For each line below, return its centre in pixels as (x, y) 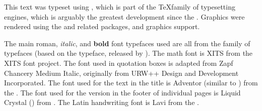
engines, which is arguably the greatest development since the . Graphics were (124, 16)
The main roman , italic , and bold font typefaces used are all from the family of (127, 43)
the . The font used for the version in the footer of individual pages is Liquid (122, 92)
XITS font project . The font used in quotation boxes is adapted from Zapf (119, 63)
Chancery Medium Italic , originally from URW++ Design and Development (121, 73)
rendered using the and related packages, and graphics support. (102, 26)
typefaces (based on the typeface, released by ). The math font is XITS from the (128, 53)
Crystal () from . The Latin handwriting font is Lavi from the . (102, 102)
